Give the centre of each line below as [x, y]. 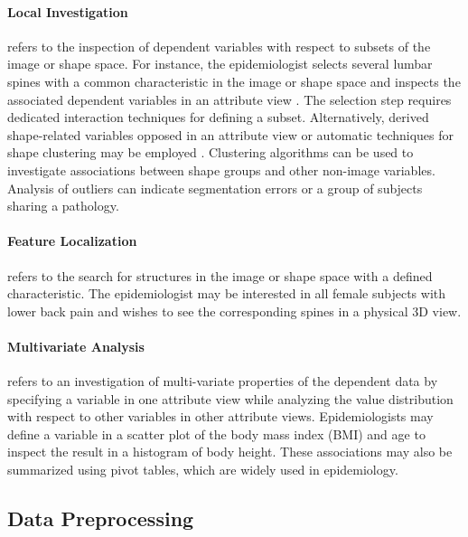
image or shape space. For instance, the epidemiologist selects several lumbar [220, 64]
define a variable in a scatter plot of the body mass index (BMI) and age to [216, 433]
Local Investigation [68, 11]
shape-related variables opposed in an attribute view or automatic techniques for [231, 134]
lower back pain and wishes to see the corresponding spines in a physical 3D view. [234, 311]
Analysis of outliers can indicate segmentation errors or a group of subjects [215, 188]
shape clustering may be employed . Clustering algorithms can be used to [211, 152]
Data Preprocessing [101, 518]
